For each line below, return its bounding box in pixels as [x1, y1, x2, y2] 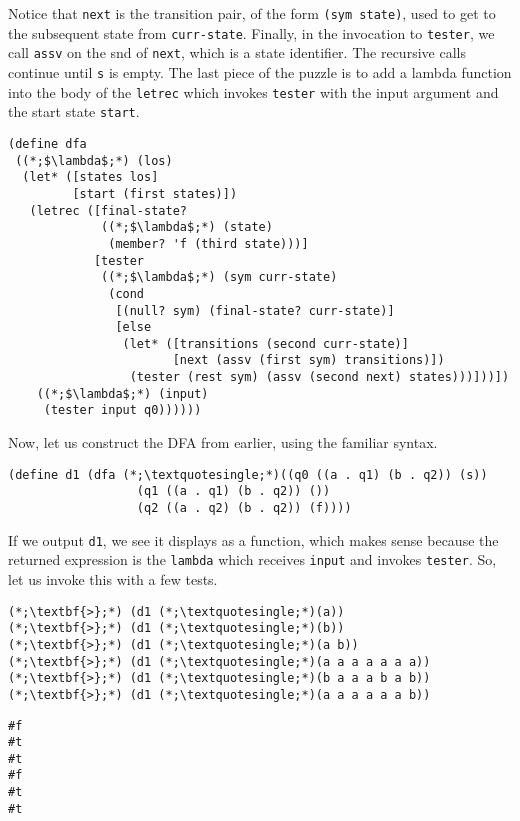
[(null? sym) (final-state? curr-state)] [115, 303, 395, 318]
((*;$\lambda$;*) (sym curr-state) [101, 270, 338, 285]
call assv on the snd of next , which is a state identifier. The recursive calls [8, 42, 466, 63]
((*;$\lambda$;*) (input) [36, 386, 209, 401]
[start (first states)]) [72, 186, 238, 201]
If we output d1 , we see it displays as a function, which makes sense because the [8, 529, 499, 550]
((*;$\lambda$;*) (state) [101, 220, 273, 235]
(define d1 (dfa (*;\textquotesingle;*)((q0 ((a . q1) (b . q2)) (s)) [8, 467, 488, 482]
